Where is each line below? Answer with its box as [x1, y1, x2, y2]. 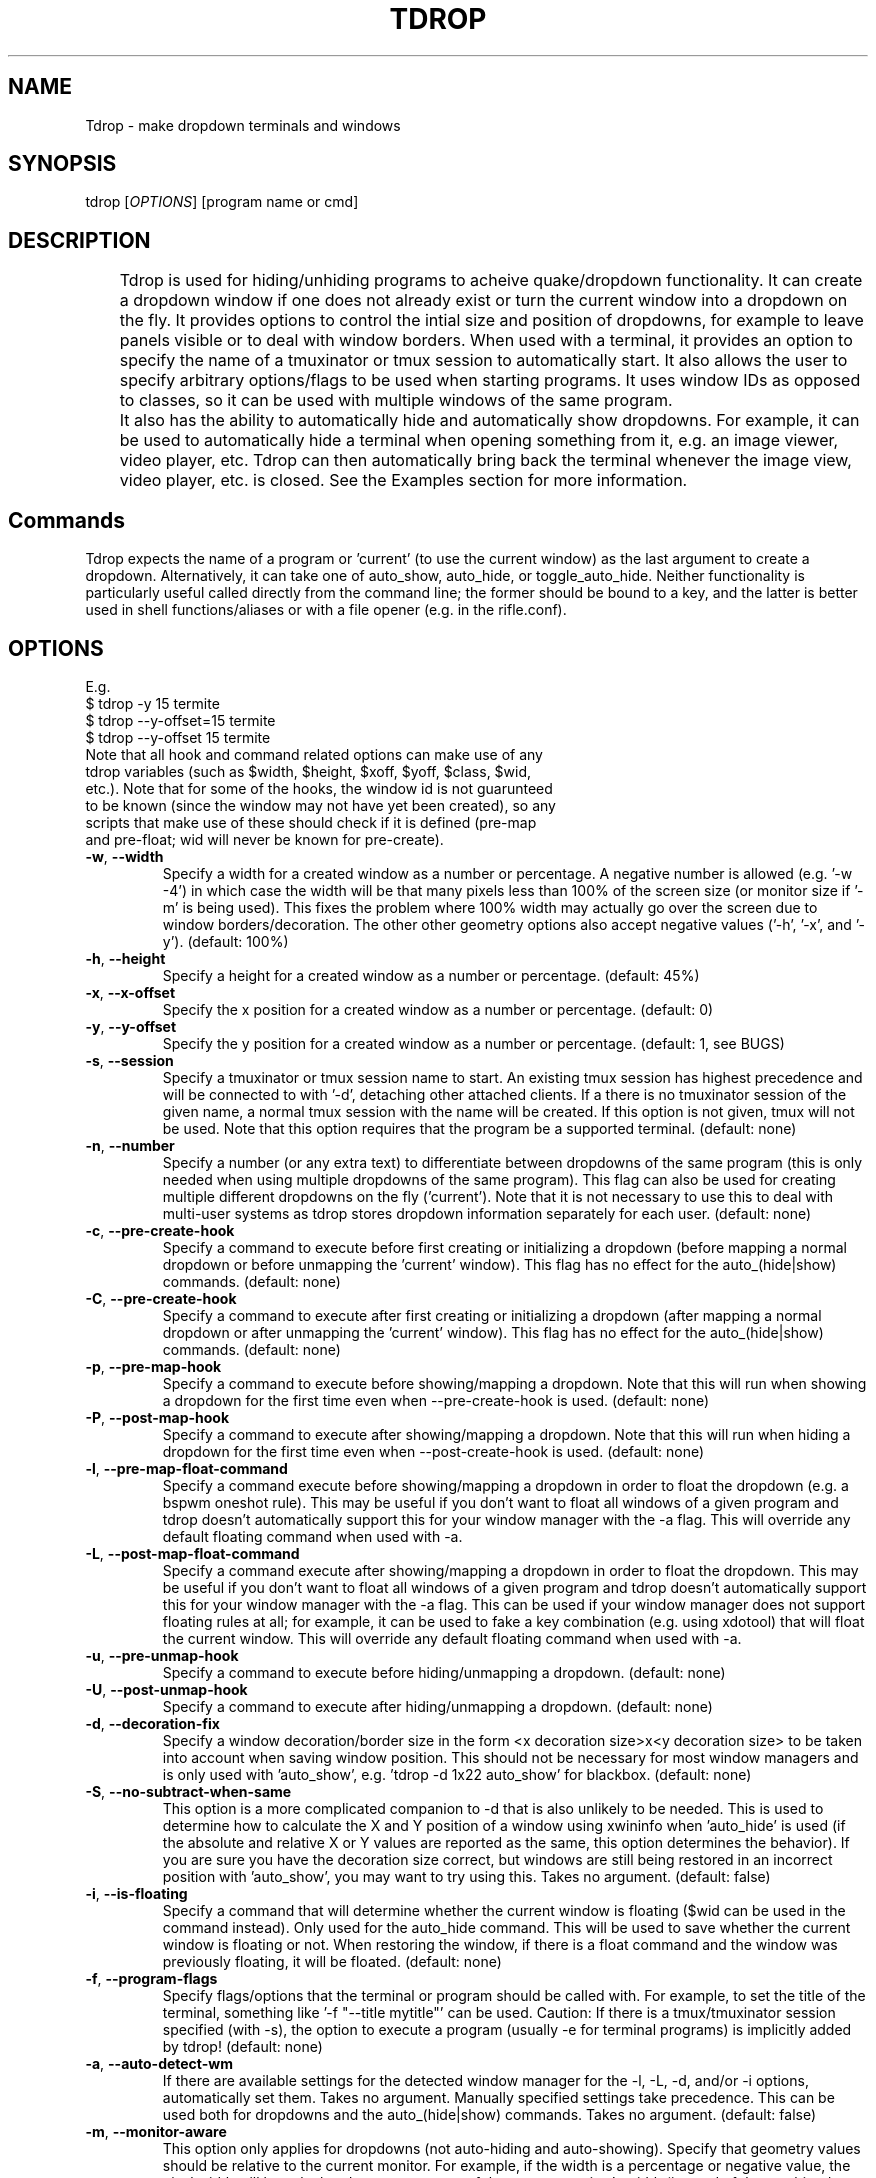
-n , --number [85, 1136, 175, 1154]
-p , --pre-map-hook [85, 1357, 222, 1375]
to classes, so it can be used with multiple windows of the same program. [119, 390, 673, 411]
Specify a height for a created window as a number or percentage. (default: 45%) [162, 966, 700, 984]
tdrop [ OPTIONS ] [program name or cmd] [85, 193, 359, 211]
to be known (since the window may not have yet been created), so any [85, 796, 556, 814]
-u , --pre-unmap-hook [85, 1646, 239, 1664]
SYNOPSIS [8, 151, 117, 177]
